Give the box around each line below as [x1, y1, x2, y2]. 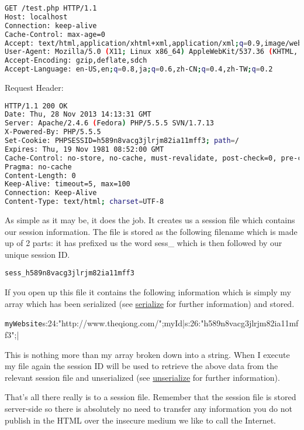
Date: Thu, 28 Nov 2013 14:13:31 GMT [5, 110, 151, 119]
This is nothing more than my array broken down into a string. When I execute [5, 348, 290, 360]
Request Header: [5, 81, 64, 93]
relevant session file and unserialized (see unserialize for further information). [5, 371, 280, 383]
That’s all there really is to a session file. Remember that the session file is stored [5, 391, 296, 403]
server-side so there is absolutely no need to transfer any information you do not [5, 402, 292, 414]
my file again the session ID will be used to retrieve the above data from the [5, 360, 278, 372]
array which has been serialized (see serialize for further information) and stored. [5, 297, 295, 309]
